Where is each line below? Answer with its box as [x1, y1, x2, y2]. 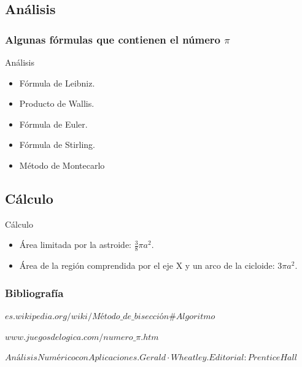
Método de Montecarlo [19, 158, 105, 171]
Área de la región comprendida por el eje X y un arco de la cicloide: [19, 259, 275, 272]
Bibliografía [5, 285, 64, 300]
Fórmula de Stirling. [19, 138, 95, 151]
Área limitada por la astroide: [19, 238, 132, 251]
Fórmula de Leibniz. [19, 76, 95, 89]
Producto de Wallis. [19, 97, 95, 110]
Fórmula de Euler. [19, 117, 88, 130]
